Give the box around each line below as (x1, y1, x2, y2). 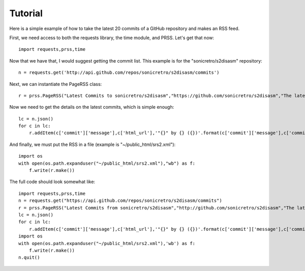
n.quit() (18, 255, 40, 260)
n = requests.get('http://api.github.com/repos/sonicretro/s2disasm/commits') (18, 70, 220, 76)
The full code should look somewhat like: (9, 178, 96, 185)
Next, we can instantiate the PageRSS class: (9, 81, 102, 87)
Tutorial (9, 8, 43, 19)
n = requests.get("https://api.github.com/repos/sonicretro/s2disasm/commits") (18, 198, 222, 203)
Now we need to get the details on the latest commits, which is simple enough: (9, 104, 174, 110)
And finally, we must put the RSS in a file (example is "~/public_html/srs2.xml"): (9, 141, 176, 147)
